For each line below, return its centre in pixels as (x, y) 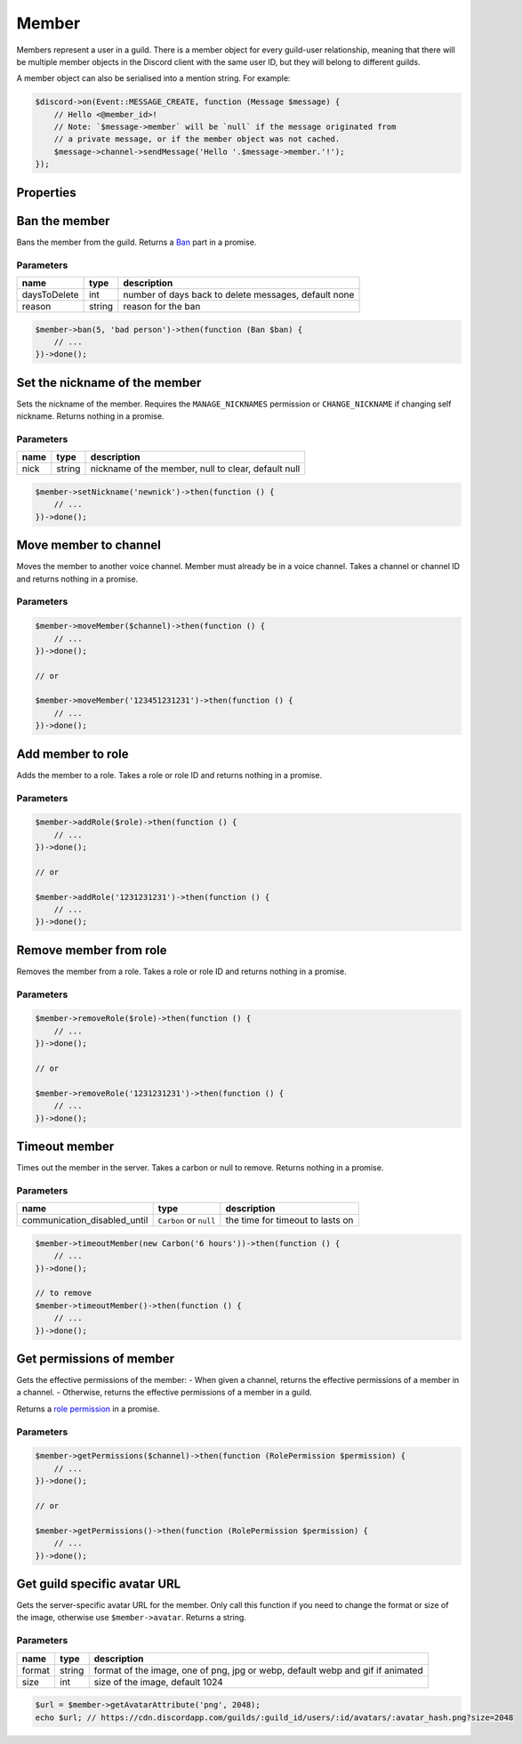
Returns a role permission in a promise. (88, 1409)
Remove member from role (92, 950)
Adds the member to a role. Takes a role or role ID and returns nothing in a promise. (169, 775)
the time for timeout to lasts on (289, 1220)
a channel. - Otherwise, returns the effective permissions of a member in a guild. (164, 1393)
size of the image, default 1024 (159, 1682)
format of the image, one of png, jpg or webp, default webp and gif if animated (258, 1670)
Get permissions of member (96, 1358)
